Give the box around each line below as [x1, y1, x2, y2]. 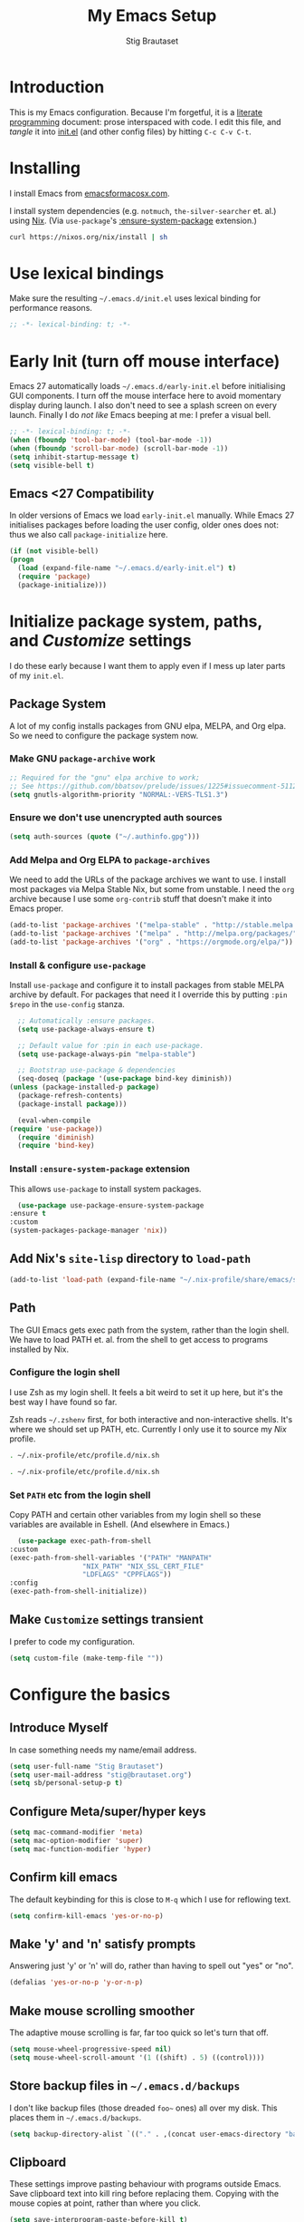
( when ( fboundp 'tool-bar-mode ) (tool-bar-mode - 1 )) [9, 436, 213, 445]
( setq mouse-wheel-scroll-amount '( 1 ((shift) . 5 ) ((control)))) [9, 2052, 265, 2062]
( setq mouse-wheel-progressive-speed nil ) [9, 2044, 172, 2053]
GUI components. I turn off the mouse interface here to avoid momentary [9, 391, 282, 402]
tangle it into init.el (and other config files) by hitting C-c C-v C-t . [9, 126, 252, 137]
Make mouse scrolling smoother [9, 2003, 195, 2018]
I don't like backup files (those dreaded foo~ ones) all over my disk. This [9, 2102, 278, 2113]
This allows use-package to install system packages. [9, 1183, 202, 1194]
